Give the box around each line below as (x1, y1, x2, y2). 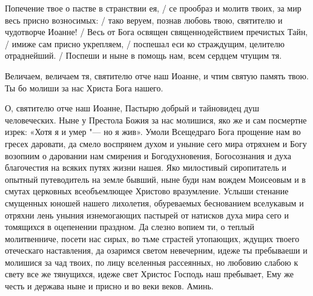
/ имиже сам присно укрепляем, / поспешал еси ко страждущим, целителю (5, 37, 285, 50)
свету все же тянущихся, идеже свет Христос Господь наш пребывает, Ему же (5, 268, 294, 280)
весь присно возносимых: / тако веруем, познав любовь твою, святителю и (5, 13, 283, 26)
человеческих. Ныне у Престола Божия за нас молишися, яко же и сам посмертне (5, 113, 307, 126)
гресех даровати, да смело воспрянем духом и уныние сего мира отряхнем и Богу (5, 137, 307, 150)
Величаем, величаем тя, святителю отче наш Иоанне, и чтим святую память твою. (5, 69, 309, 82)
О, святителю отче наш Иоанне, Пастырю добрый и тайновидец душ (5, 102, 259, 114)
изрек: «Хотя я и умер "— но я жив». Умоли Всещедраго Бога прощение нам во (5, 125, 301, 138)
